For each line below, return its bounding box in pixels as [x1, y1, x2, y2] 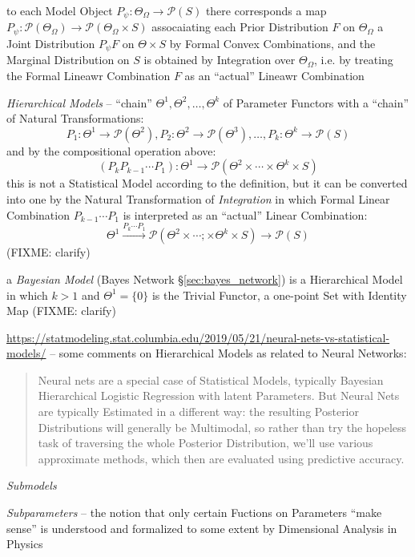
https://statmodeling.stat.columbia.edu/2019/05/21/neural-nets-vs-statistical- [6, 329, 390, 345]
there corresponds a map [205, 2, 327, 18]
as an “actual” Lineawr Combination [184, 67, 365, 83]
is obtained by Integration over [143, 51, 296, 68]
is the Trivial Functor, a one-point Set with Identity [151, 286, 407, 303]
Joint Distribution [6, 34, 95, 51]
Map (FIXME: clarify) [6, 302, 116, 319]
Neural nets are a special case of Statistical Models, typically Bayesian [38, 371, 384, 388]
